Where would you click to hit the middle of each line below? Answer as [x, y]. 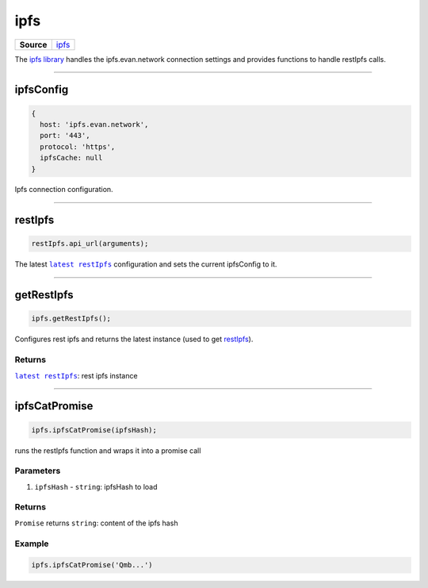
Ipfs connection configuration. [64, 190]
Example [32, 544]
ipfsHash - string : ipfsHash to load [96, 486]
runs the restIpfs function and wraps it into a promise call [108, 450]
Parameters [38, 471]
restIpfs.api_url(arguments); [90, 244]
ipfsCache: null [71, 158]
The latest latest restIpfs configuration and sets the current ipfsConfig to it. [146, 264]
